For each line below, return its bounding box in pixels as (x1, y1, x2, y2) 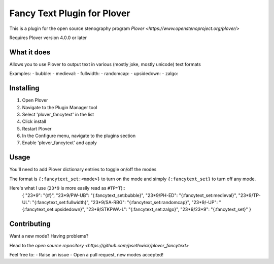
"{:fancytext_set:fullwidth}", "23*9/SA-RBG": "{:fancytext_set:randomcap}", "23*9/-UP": (32, 199, 218, 205)
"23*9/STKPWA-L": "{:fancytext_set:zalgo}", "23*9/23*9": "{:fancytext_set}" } (86, 206, 251, 213)
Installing (9, 84, 40, 92)
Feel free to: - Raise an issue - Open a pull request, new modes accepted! (9, 252, 163, 258)
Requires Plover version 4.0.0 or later (9, 35, 87, 41)
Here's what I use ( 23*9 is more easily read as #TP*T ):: (9, 185, 125, 191)
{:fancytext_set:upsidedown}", (22, 206, 86, 213)
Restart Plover (22, 125, 52, 131)
